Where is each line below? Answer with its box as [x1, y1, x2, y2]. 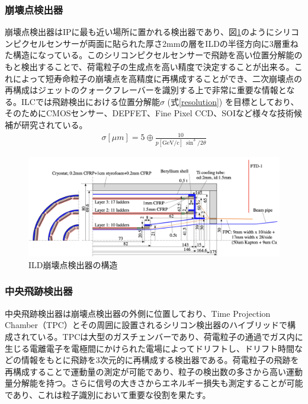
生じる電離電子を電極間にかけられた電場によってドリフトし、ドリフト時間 [5, 342, 294, 354]
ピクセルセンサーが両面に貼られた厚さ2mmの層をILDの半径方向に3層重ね [12, 37, 299, 49]
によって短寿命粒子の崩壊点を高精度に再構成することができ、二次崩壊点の [12, 72, 302, 84]
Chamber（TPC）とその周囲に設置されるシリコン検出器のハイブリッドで [5, 319, 288, 331]
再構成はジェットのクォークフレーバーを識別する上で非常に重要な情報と [5, 84, 287, 96]
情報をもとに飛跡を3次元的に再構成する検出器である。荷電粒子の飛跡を [21, 354, 299, 366]
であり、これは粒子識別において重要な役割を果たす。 [5, 388, 211, 400]
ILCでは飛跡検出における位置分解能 [21, 95, 160, 107]
